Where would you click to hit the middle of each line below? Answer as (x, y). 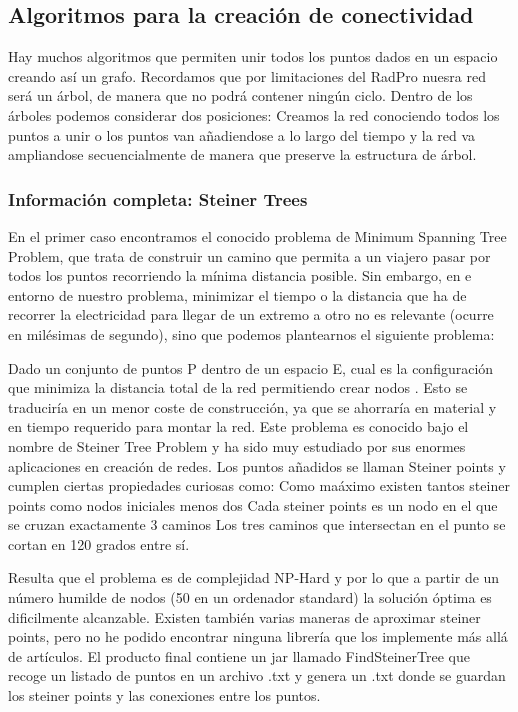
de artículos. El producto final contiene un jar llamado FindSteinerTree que (239, 655)
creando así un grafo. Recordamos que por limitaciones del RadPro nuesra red (247, 75)
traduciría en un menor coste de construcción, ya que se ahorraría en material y (252, 406)
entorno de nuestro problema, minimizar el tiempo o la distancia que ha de (237, 294)
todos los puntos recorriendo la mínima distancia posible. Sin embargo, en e (240, 275)
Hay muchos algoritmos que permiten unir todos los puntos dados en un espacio (253, 56)
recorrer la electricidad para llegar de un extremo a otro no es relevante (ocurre (251, 314)
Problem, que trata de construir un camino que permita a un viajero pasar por (249, 255)
